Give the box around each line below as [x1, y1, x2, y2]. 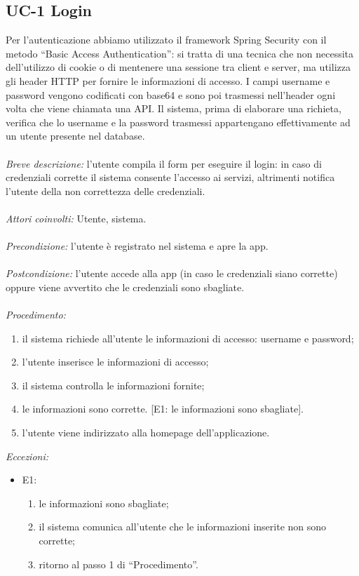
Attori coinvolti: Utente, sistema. [6, 210, 147, 225]
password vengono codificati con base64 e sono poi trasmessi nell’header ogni [6, 87, 336, 102]
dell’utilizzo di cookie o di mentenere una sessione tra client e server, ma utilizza [6, 60, 351, 74]
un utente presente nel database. [6, 128, 145, 143]
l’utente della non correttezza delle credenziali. [6, 183, 205, 198]
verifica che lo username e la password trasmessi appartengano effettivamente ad [6, 114, 351, 129]
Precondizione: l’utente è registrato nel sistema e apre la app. [6, 239, 269, 253]
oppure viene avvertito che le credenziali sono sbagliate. [6, 279, 245, 294]
